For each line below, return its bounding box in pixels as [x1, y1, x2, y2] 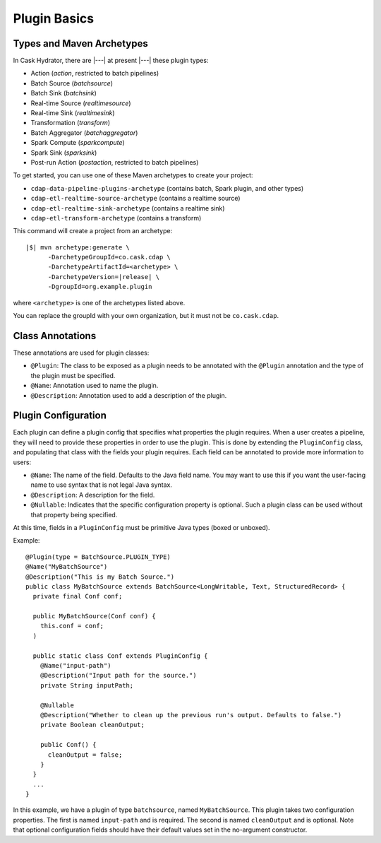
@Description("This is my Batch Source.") [25, 572, 175, 581]
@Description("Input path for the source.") [40, 671, 197, 680]
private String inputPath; [40, 681, 134, 689]
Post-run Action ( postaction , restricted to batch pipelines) [30, 158, 199, 166]
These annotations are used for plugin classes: [13, 348, 150, 357]
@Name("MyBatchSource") [25, 562, 108, 571]
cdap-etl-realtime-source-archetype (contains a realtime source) [30, 194, 241, 203]
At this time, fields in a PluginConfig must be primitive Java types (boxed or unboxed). [13, 523, 270, 531]
